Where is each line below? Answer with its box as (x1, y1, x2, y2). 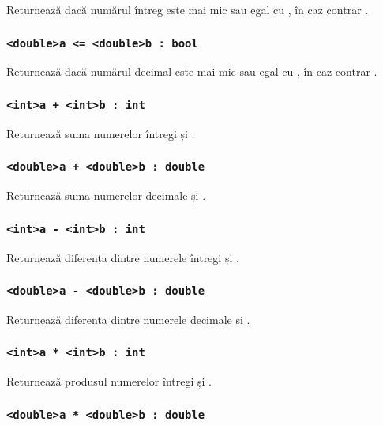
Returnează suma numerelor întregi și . (6, 125, 195, 141)
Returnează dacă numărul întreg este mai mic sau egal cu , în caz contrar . (6, 2, 369, 17)
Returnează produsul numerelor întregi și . (6, 373, 212, 389)
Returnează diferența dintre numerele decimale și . (6, 310, 250, 327)
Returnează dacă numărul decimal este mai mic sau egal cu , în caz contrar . (6, 63, 377, 80)
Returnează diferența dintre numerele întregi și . (6, 249, 239, 265)
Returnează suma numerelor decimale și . (6, 187, 206, 204)
